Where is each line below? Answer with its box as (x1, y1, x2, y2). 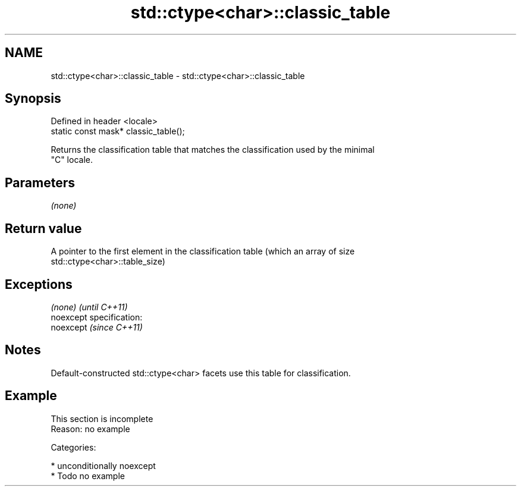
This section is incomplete (51, 413, 153, 424)
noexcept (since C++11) (51, 322, 143, 332)
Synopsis (5, 91, 61, 106)
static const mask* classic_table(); (51, 126, 185, 137)
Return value (5, 221, 82, 236)
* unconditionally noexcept (51, 460, 156, 471)
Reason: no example (51, 423, 130, 434)
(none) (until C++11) (51, 301, 128, 312)
